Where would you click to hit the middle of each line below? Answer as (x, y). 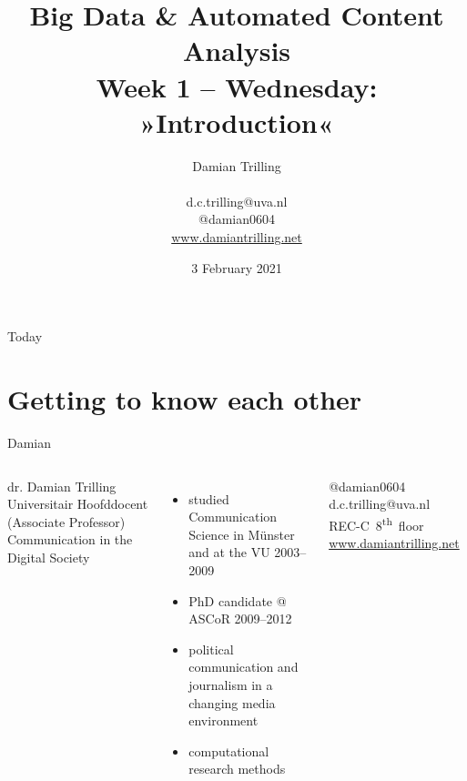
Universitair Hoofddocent (78, 504)
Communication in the (70, 539)
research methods (237, 769)
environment (223, 720)
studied (209, 498)
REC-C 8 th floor (376, 523)
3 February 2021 (237, 267)
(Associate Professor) (66, 521)
